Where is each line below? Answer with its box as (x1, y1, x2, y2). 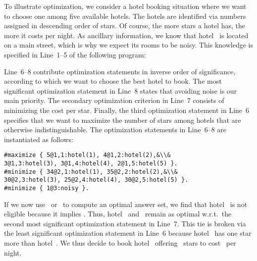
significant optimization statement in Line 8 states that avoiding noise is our (4, 85, 237, 96)
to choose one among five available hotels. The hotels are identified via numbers (4, 10, 246, 21)
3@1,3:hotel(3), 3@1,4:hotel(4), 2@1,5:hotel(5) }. (4, 159, 178, 167)
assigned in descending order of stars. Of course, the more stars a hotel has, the (4, 20, 246, 31)
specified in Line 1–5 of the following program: (4, 49, 146, 59)
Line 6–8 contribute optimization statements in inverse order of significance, (4, 66, 236, 76)
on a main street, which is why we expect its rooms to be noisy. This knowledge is (4, 40, 253, 50)
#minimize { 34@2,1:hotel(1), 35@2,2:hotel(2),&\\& (4, 168, 178, 175)
